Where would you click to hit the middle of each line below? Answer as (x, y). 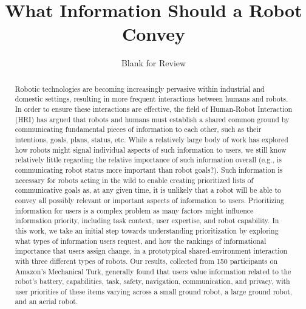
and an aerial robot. (46, 301)
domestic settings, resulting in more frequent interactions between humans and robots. (151, 99)
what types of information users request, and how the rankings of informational (141, 241)
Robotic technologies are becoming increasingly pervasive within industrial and (140, 89)
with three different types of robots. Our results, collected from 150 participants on (146, 261)
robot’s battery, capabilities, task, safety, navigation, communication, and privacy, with (152, 281)
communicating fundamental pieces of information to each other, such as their (138, 129)
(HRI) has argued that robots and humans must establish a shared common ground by (152, 119)
